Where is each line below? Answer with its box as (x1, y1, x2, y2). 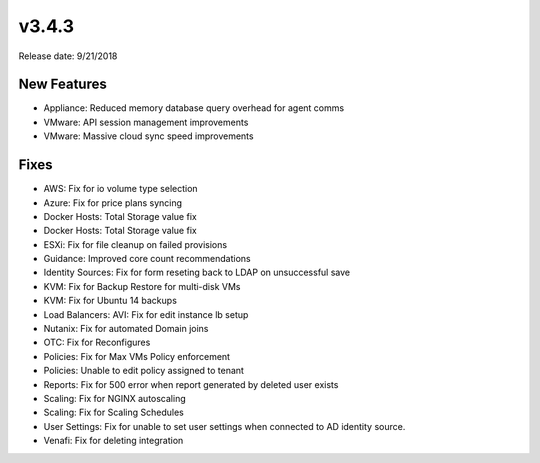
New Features (18, 76, 107, 93)
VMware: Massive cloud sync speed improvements (43, 130, 254, 142)
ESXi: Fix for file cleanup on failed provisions (43, 238, 228, 250)
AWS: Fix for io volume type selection (43, 183, 199, 195)
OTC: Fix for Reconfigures (43, 336, 151, 349)
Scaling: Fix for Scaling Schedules (43, 406, 184, 419)
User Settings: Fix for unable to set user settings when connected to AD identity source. (43, 420, 406, 432)
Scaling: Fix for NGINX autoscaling (43, 393, 186, 404)
